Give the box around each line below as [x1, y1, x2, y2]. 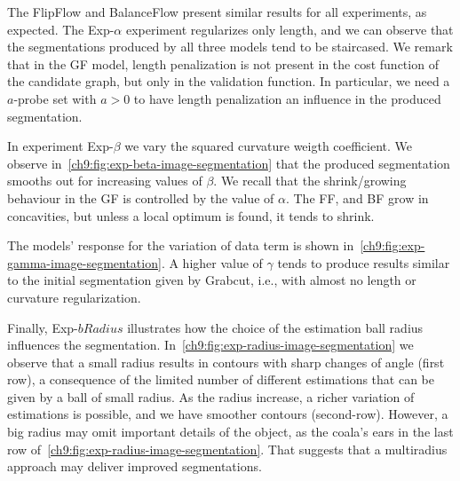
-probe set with [13, 89, 97, 107]
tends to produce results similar [277, 253, 450, 272]
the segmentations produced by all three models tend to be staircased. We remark [7, 37, 453, 56]
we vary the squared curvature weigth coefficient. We [124, 137, 412, 155]
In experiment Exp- [7, 137, 114, 155]
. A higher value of [161, 253, 263, 272]
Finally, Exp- [7, 318, 78, 336]
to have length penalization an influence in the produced [133, 89, 441, 107]
